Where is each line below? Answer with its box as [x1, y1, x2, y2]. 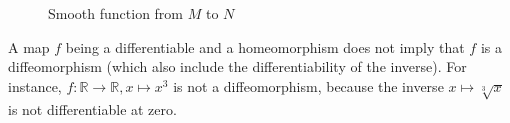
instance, [8, 75, 62, 96]
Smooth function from [48, 3, 184, 23]
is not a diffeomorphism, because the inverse [173, 75, 444, 96]
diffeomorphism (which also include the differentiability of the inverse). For [8, 56, 467, 77]
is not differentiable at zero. [8, 98, 177, 119]
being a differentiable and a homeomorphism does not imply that [65, 36, 465, 57]
